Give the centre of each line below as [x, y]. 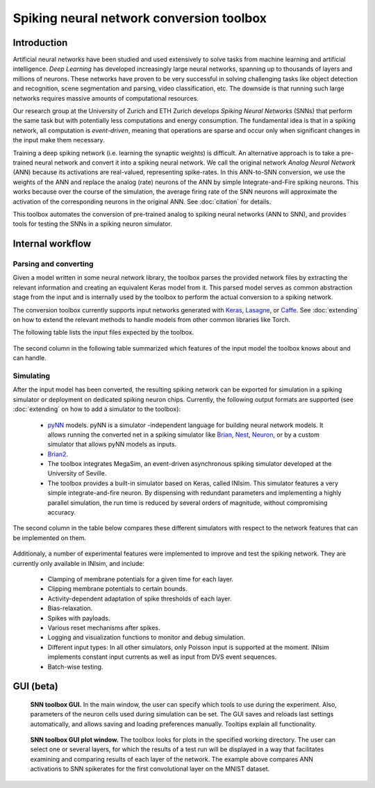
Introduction [40, 43]
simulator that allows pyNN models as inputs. [112, 444]
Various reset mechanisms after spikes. [104, 628]
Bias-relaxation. [70, 608]
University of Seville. [77, 473]
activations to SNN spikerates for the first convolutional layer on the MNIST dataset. [150, 769]
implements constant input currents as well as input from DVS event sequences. [162, 657]
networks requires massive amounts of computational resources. [106, 98]
